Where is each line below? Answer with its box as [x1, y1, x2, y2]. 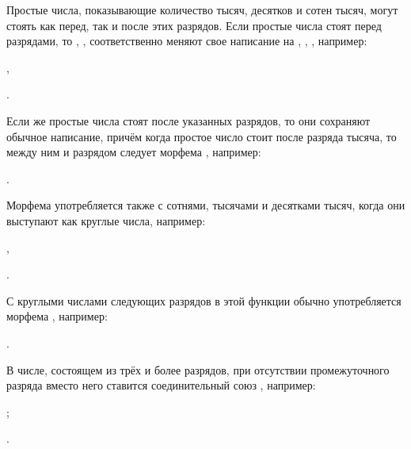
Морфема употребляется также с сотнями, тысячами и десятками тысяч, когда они [6, 197, 405, 213]
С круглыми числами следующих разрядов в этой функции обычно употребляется [6, 292, 401, 309]
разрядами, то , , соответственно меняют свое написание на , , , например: [6, 33, 367, 49]
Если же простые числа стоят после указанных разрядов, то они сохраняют [6, 112, 371, 129]
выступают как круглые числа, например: [6, 212, 206, 228]
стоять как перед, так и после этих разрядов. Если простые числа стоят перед [6, 17, 382, 33]
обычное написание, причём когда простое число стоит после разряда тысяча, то [6, 128, 397, 144]
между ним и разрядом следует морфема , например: [6, 144, 261, 160]
